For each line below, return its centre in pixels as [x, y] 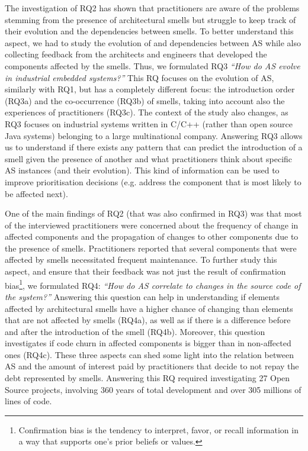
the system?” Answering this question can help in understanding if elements [142, 296]
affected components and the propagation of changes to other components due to [152, 236]
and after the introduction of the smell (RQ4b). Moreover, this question [135, 331]
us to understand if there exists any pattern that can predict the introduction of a [154, 147]
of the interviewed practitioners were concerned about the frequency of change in [152, 225]
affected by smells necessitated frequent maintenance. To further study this [141, 260]
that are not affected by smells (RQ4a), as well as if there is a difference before [148, 320]
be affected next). [36, 193]
